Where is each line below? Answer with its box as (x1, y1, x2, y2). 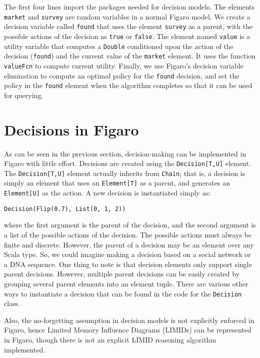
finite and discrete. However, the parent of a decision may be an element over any (4, 239, 254, 249)
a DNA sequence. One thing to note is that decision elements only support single (4, 258, 252, 269)
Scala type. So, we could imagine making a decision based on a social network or (4, 249, 251, 259)
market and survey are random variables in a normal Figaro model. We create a (4, 11, 250, 21)
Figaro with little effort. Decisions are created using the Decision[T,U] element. (4, 158, 251, 168)
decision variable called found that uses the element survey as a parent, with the (4, 21, 253, 31)
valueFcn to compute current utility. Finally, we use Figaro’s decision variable (4, 60, 243, 70)
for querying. (4, 89, 43, 100)
